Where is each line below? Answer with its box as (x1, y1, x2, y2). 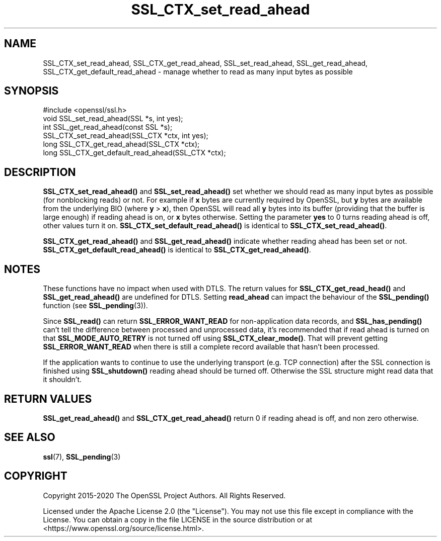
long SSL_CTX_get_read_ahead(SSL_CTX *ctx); (43, 140, 200, 149)
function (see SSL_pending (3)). (43, 301, 148, 310)
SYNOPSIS (4, 84, 59, 98)
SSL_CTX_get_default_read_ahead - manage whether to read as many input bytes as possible (43, 67, 353, 76)
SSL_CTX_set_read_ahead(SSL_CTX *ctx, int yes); (43, 131, 208, 140)
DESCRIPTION (4, 165, 76, 178)
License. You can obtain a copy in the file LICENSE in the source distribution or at (43, 515, 313, 524)
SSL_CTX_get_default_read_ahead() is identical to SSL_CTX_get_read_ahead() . (43, 245, 311, 254)
